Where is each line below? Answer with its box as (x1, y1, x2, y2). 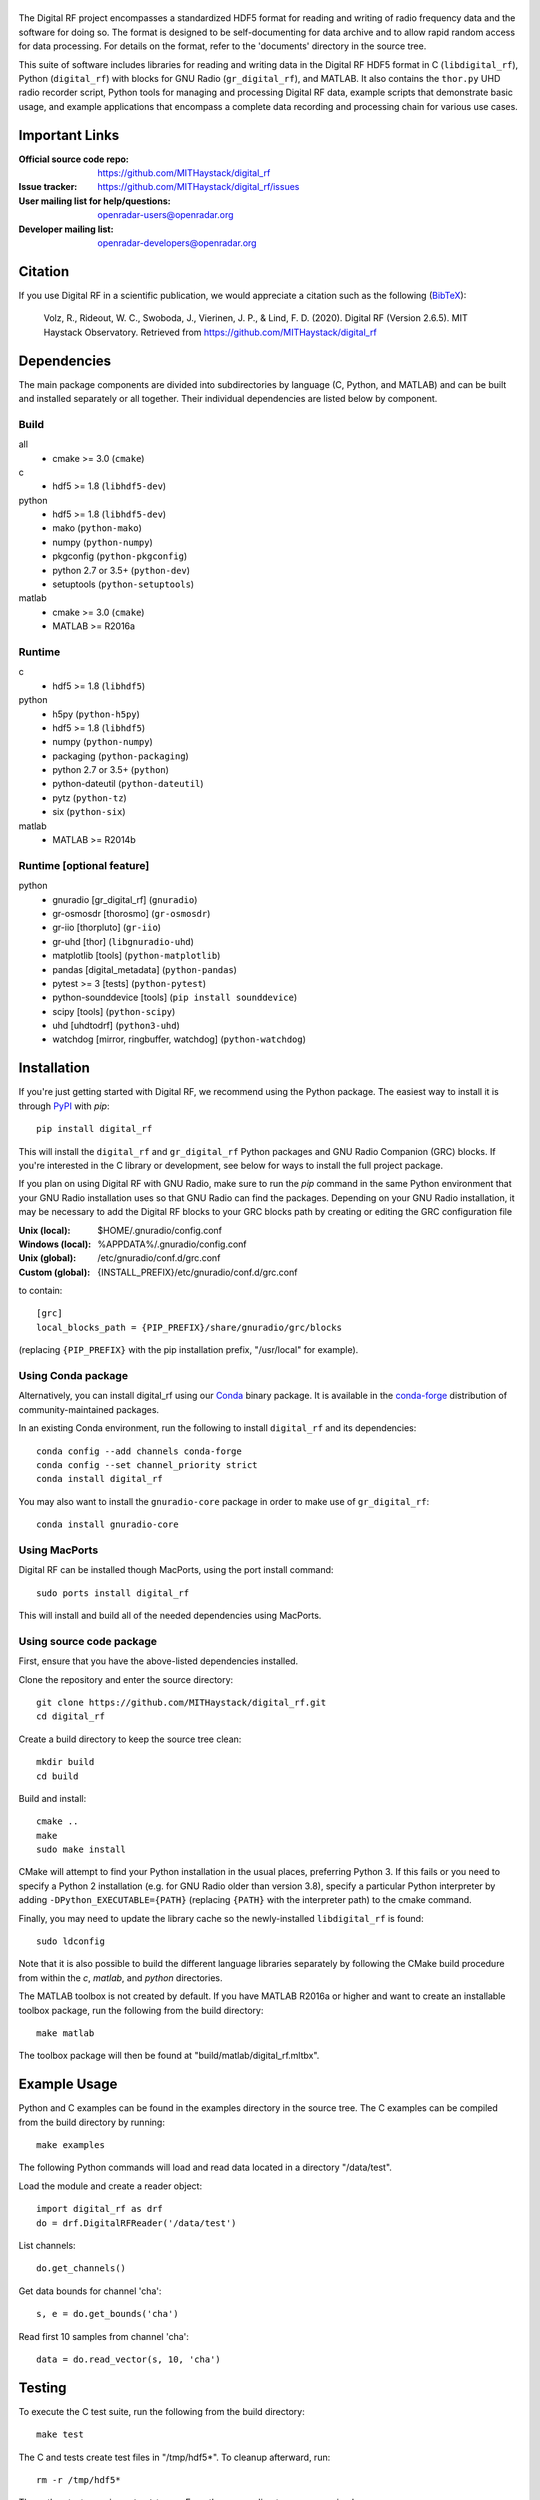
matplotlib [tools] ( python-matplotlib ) (52, 950, 221, 962)
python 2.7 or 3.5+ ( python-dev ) (52, 564, 190, 576)
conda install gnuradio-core (36, 1519, 179, 1530)
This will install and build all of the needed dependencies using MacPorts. (18, 1610, 322, 1622)
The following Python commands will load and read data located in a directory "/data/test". (18, 2161, 392, 2174)
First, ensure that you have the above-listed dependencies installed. (18, 1655, 299, 1667)
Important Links (18, 126, 120, 144)
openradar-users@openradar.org (97, 209, 234, 221)
